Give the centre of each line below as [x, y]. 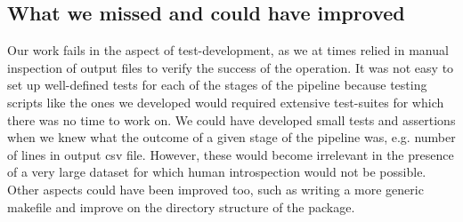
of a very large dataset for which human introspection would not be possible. [217, 172]
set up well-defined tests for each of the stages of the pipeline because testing [217, 85]
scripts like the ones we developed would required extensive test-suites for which [226, 102]
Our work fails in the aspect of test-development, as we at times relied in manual [228, 50]
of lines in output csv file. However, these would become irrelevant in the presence [231, 154]
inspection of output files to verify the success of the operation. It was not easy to [231, 67]
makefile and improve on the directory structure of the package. [181, 206]
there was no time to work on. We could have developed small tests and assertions [231, 119]
